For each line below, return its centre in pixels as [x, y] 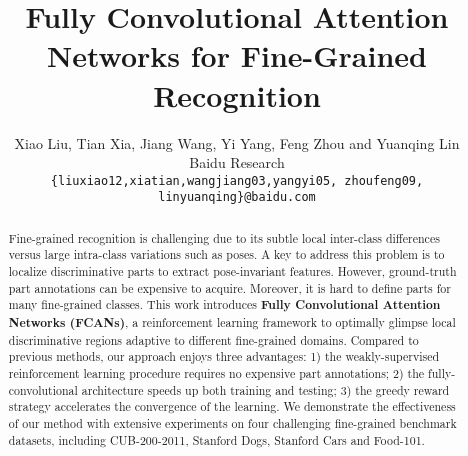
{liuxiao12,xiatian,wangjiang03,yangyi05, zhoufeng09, [237, 180]
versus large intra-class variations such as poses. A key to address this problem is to [226, 254]
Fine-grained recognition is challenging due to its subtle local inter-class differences [224, 237]
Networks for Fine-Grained [237, 55]
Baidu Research [237, 162]
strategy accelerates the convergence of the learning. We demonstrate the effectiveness [232, 406]
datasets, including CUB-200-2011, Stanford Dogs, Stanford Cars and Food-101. [216, 439]
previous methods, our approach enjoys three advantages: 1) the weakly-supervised [224, 356]
